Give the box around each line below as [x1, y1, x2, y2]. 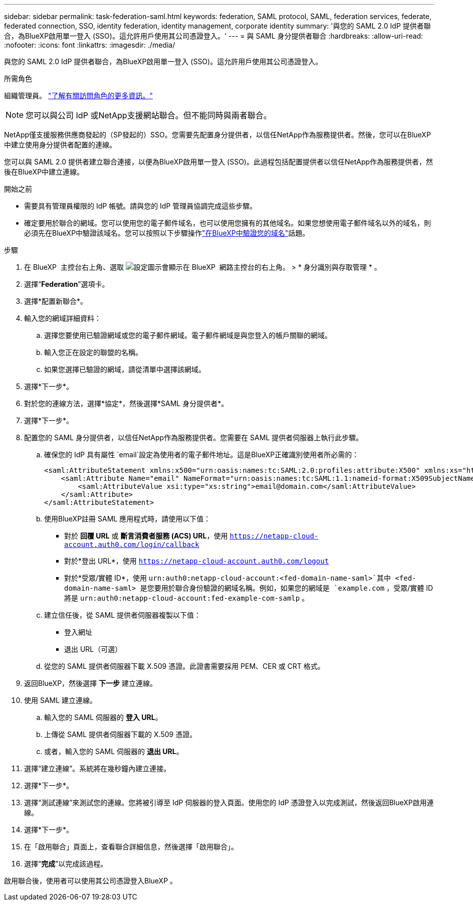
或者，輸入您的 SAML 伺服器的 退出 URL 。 [44, 747, 183, 756]
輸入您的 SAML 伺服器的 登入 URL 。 [44, 713, 162, 721]
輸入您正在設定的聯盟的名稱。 [44, 348, 142, 356]
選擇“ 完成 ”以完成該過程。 [24, 859, 108, 868]
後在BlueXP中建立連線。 [4, 167, 84, 176]
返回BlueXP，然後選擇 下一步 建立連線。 [24, 679, 157, 687]
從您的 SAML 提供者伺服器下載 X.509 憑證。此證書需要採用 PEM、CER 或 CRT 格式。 [44, 662, 325, 670]
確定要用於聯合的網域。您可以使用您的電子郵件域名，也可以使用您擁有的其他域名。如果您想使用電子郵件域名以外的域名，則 [24, 219, 431, 227]
